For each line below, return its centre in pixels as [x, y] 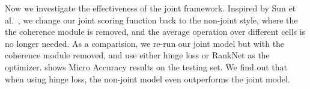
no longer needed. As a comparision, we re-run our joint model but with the [145, 43]
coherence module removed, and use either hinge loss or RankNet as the [137, 55]
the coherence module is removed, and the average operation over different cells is [155, 32]
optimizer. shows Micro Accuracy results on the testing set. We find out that [146, 66]
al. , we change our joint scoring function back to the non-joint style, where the [151, 20]
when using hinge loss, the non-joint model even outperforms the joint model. [147, 78]
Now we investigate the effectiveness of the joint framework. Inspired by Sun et [150, 8]
